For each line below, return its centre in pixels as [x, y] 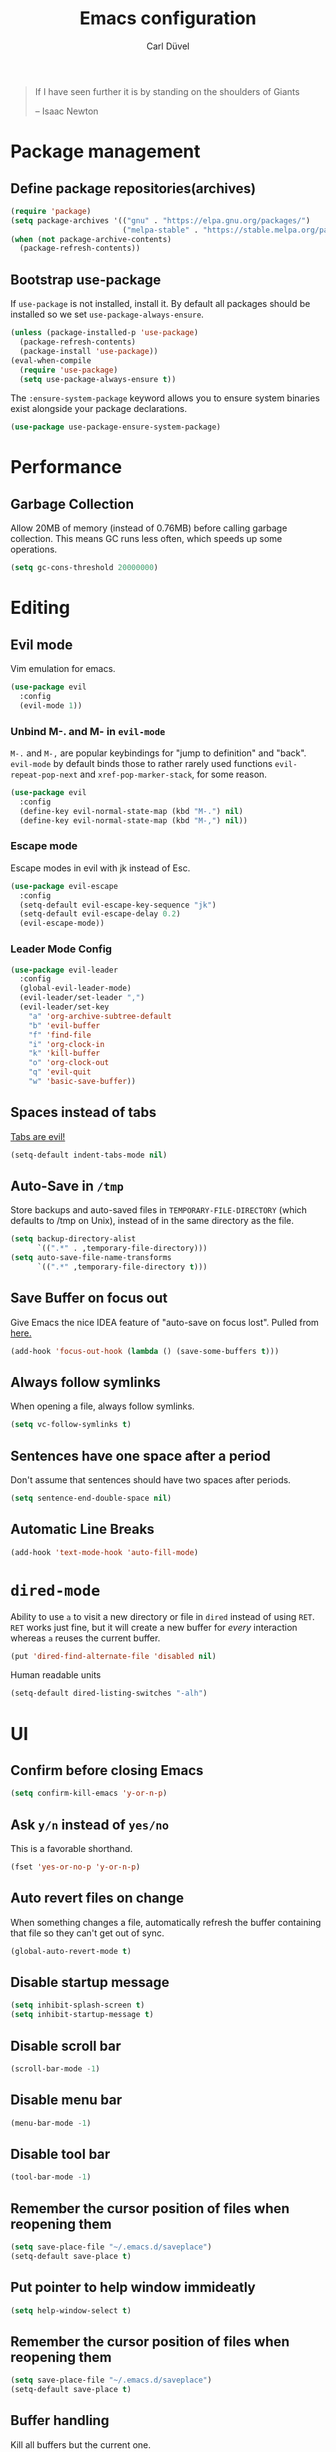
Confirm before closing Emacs [107, 1770]
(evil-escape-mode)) [62, 923]
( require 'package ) [51, 211]
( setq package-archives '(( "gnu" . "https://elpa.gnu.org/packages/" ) [160, 220]
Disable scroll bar [66, 2045]
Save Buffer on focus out [89, 1298]
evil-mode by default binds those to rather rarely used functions [141, 764]
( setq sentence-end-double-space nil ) [91, 1498]
